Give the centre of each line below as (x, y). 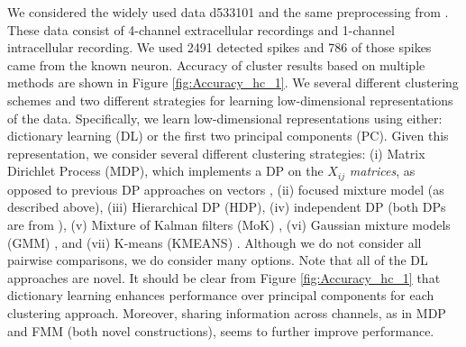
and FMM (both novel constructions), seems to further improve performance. (221, 330)
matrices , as (382, 171)
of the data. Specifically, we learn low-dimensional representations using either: (225, 118)
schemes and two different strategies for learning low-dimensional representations (230, 100)
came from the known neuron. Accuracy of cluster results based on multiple (216, 64)
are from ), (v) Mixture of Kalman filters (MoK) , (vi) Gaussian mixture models (229, 224)
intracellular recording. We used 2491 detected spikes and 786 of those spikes (219, 47)
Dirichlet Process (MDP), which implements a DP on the (165, 171)
